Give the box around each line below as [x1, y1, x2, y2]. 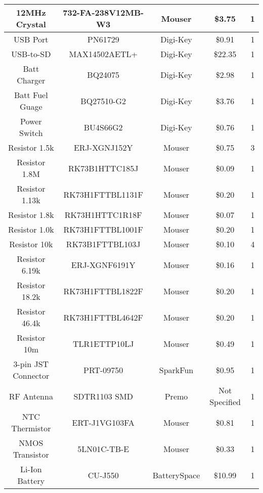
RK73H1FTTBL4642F [63, 311, 143, 323]
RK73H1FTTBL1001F [63, 223, 143, 235]
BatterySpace [152, 469, 200, 481]
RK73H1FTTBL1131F [63, 188, 143, 200]
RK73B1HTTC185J [68, 162, 139, 174]
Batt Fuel [14, 89, 48, 101]
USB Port [14, 33, 49, 45]
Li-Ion [20, 463, 42, 475]
